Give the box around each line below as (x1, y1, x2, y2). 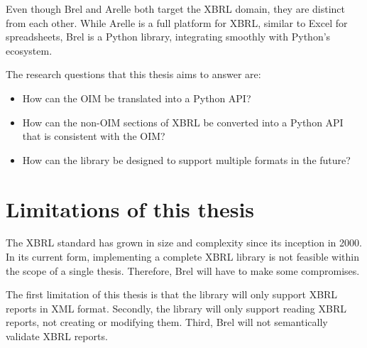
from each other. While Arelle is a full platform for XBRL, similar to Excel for (6, 15, 348, 30)
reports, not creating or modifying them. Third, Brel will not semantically (6, 315, 328, 330)
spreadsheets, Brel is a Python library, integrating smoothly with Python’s (6, 29, 331, 44)
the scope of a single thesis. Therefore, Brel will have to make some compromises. (6, 263, 360, 278)
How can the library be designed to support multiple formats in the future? (22, 152, 351, 167)
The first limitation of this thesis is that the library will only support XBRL (6, 287, 338, 302)
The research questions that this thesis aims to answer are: (6, 67, 261, 82)
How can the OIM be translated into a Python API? (22, 90, 251, 105)
